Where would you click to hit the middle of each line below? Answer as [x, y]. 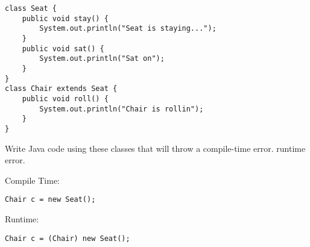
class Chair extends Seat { [61, 89]
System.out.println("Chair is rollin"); [122, 109]
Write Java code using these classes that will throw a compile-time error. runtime [155, 148]
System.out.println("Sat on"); [102, 59]
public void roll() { [65, 98]
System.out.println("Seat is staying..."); [128, 29]
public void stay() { [65, 18]
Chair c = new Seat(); [50, 200]
